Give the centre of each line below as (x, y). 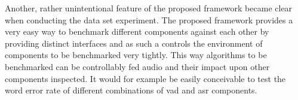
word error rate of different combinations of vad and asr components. (131, 90)
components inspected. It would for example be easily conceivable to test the (145, 78)
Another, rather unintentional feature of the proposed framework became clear (149, 8)
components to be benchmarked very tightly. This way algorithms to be (136, 55)
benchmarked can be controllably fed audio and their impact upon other (137, 66)
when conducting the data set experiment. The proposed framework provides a (149, 19)
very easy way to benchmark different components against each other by (137, 31)
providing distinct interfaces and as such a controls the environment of (134, 43)
